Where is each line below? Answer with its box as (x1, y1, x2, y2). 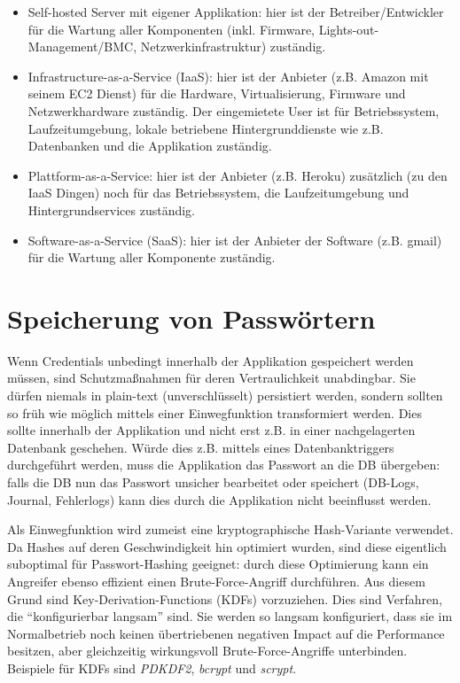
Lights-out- (318, 19, 379, 38)
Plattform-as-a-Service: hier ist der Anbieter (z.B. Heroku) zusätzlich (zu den (27, 166, 448, 184)
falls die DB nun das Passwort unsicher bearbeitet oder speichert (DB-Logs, (7, 473, 419, 491)
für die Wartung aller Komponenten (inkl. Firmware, (27, 19, 316, 38)
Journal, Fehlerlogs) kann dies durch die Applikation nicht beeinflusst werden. (7, 490, 432, 508)
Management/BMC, (27, 37, 137, 56)
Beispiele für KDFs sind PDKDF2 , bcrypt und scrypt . (7, 658, 297, 677)
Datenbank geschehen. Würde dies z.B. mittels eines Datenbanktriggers (7, 438, 394, 456)
